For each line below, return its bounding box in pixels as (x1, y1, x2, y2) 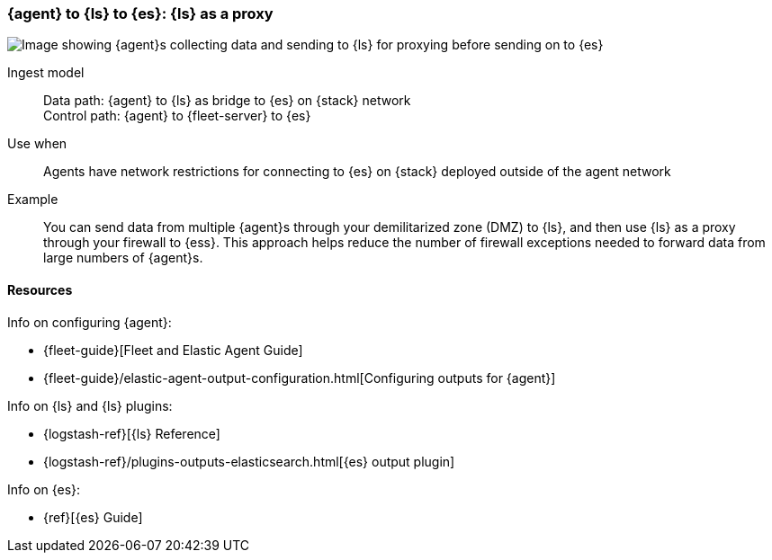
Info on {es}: (7, 481, 81, 497)
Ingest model (7, 65, 85, 81)
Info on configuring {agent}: (7, 314, 172, 330)
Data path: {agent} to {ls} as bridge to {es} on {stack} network (43, 93, 411, 109)
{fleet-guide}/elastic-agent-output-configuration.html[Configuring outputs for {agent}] (43, 369, 556, 386)
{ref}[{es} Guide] (43, 509, 143, 525)
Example (7, 191, 58, 208)
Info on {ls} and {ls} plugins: (7, 397, 173, 413)
